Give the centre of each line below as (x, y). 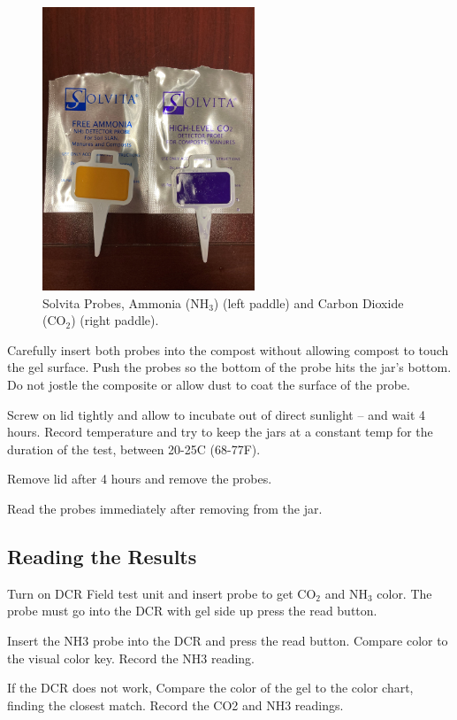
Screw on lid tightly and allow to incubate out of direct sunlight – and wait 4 (217, 414)
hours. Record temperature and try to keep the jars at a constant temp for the (220, 432)
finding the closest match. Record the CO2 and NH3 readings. (175, 705)
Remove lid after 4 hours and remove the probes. (140, 479)
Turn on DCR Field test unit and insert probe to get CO (162, 593)
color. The (404, 593)
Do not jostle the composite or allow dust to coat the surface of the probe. (209, 384)
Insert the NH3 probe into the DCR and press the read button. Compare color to (228, 640)
